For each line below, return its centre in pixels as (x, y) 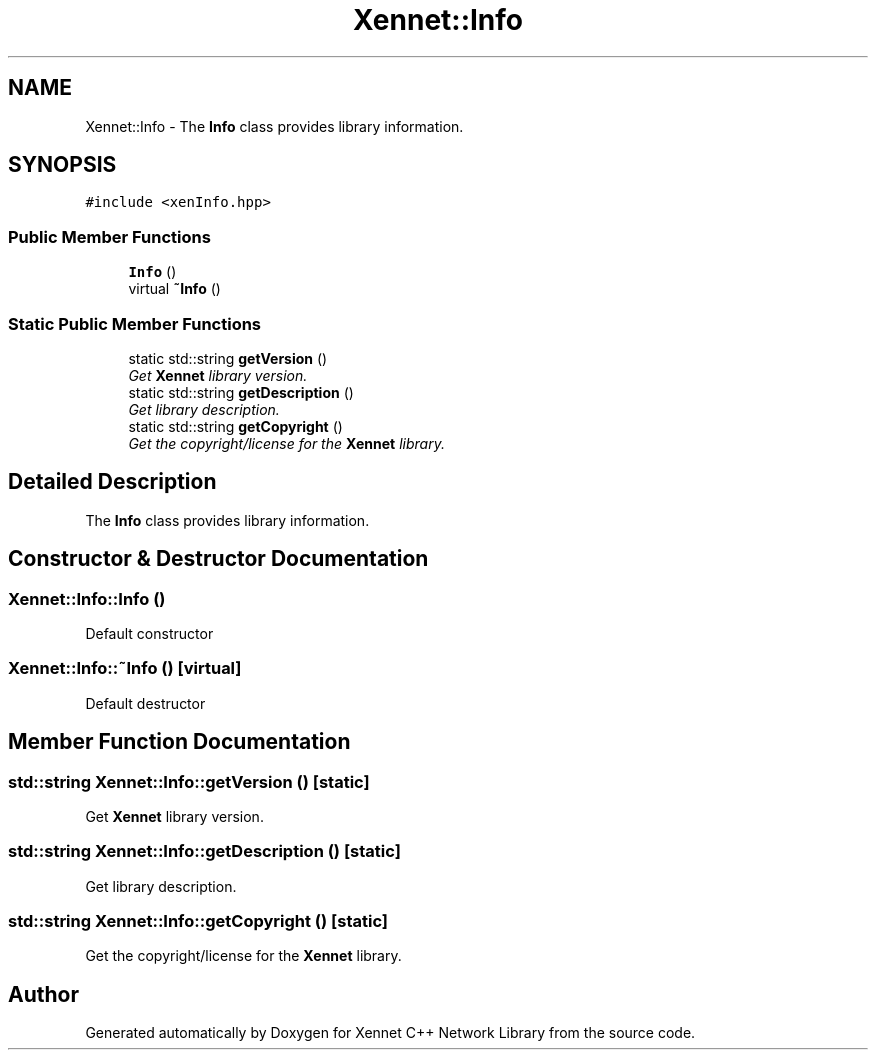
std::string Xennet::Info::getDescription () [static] (204, 851)
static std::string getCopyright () (235, 426)
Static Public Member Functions (135, 323)
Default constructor (149, 633)
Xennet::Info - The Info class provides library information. (274, 126)
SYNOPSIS (62, 165)
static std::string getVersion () (228, 358)
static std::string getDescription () (241, 392)
